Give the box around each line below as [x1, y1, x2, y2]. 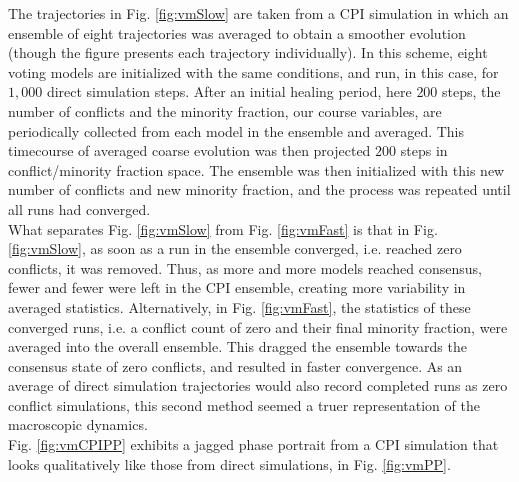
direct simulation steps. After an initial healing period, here [46, 81, 412, 102]
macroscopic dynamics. [8, 414, 148, 435]
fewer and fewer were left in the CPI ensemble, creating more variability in [8, 277, 466, 298]
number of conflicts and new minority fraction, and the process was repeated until [8, 179, 511, 200]
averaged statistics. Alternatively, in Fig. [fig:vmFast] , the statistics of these [8, 296, 471, 317]
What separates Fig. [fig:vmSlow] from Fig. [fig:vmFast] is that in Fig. [8, 218, 438, 239]
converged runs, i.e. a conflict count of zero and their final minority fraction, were [8, 316, 508, 337]
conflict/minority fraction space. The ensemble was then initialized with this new [8, 159, 505, 180]
